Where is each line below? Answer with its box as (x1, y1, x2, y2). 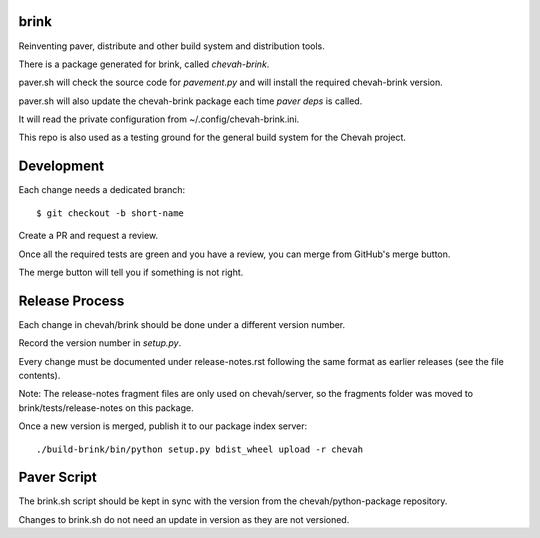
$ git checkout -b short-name (36, 207, 185, 219)
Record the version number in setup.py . (18, 337, 182, 349)
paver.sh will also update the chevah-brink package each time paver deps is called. (18, 95, 363, 107)
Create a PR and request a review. (18, 230, 159, 242)
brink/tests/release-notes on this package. (18, 401, 194, 414)
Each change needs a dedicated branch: (18, 184, 185, 196)
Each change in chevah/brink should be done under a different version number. (18, 318, 346, 330)
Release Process (18, 292, 125, 309)
